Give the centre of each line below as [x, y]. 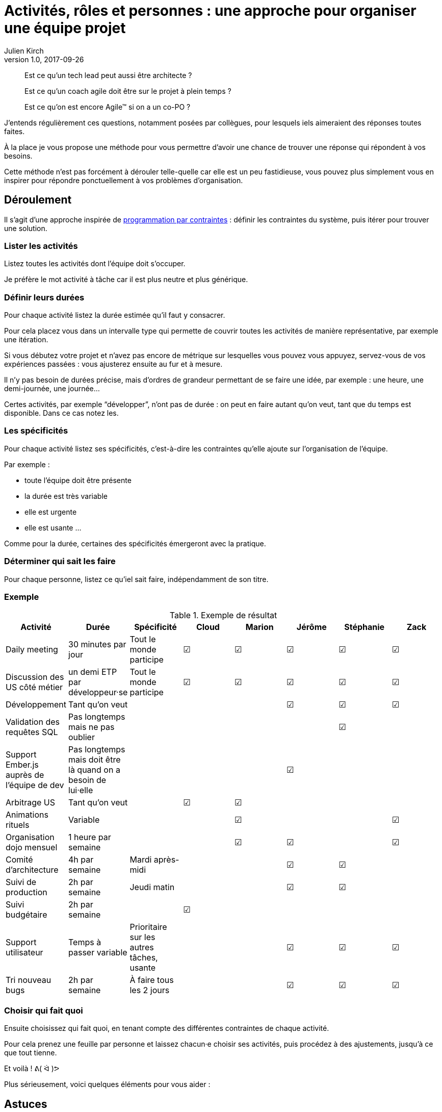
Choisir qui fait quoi [44, 1010]
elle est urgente [51, 512]
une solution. [26, 228]
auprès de [25, 775]
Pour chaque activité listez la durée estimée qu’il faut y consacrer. [115, 315]
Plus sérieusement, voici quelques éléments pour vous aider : [107, 1084]
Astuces [26, 1104]
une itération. [26, 340]
